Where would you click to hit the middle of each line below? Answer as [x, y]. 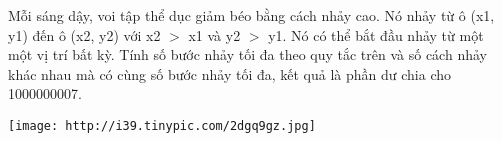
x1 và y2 [214, 34]
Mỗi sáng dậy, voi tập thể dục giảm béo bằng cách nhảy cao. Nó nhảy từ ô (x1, [251, 15]
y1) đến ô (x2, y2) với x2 [84, 34]
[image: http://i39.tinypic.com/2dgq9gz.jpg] [162, 125]
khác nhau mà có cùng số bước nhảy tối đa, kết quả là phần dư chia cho [230, 73]
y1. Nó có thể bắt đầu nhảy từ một [376, 34]
